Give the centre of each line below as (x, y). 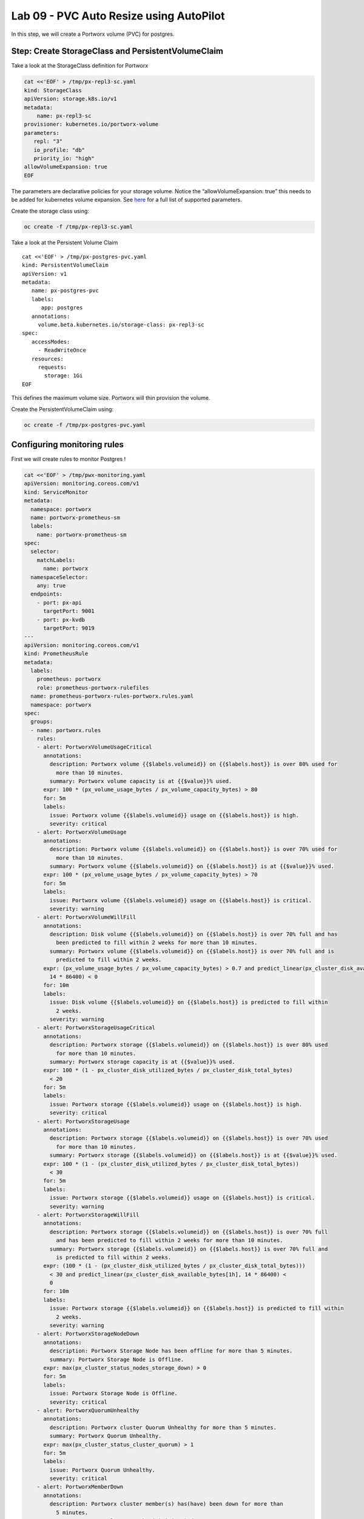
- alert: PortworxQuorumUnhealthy (88, 1410)
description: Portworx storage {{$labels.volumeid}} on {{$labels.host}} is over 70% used (189, 1138)
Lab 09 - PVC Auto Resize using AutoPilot (118, 16)
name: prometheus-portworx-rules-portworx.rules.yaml (112, 696)
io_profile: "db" (59, 150)
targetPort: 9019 (69, 628)
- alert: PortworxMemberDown (80, 1487)
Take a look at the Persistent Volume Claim (65, 242)
